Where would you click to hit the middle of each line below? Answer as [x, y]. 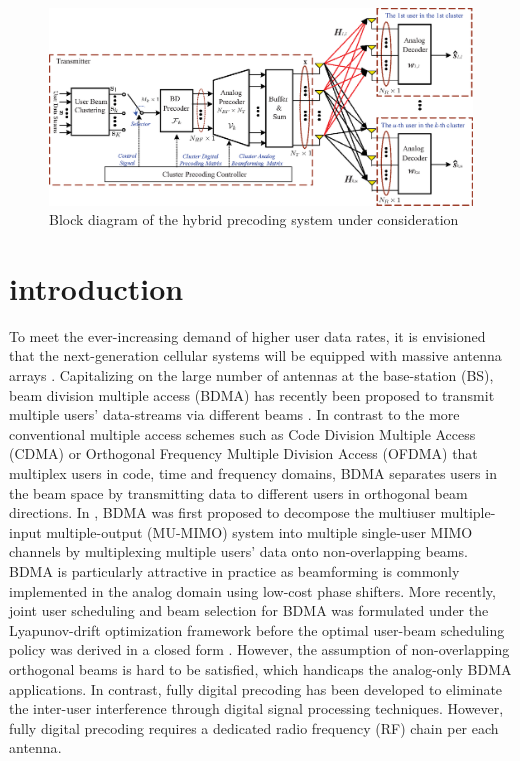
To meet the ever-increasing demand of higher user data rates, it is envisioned [247, 335]
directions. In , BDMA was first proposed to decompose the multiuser [222, 512]
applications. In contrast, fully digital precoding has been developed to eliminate [256, 688]
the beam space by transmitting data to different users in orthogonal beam [238, 492]
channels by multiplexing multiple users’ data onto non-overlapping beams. [238, 551]
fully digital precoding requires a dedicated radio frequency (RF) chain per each [254, 727]
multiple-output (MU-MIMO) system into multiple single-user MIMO [259, 531]
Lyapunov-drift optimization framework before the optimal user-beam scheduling [257, 629]
